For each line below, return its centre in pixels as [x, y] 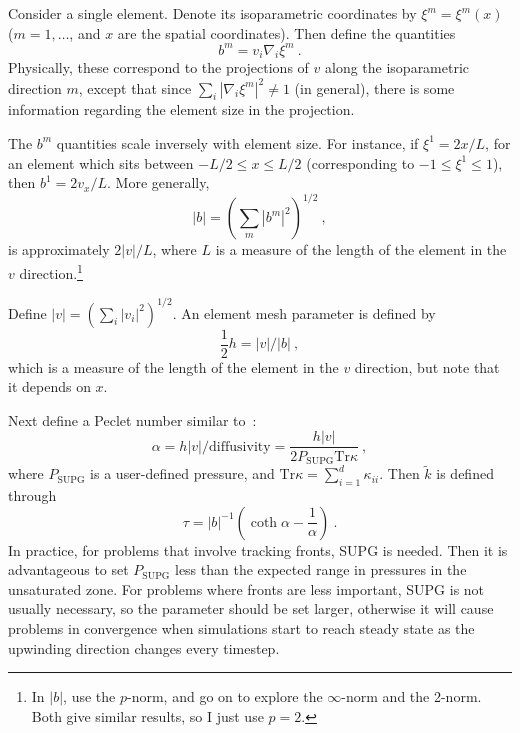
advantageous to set [68, 569]
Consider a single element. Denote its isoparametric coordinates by [212, 13]
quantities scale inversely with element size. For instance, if [237, 142]
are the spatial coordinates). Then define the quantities [286, 32]
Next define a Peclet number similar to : [132, 419]
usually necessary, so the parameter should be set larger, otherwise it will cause [251, 608]
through [32, 494]
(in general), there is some [374, 87]
